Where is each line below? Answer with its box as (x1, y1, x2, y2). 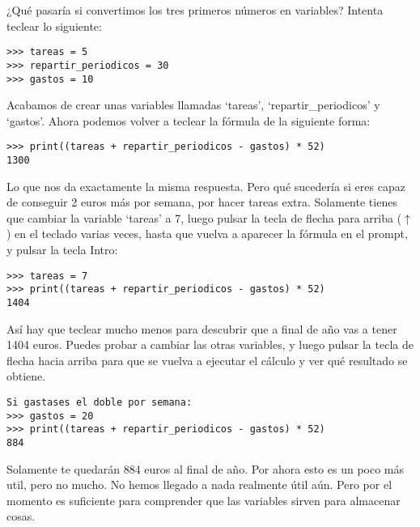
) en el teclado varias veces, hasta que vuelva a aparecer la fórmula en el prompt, (6, 225, 408, 242)
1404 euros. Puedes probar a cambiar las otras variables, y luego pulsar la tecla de (6, 336, 414, 353)
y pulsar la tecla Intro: (6, 241, 118, 258)
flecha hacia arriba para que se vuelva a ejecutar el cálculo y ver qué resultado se (6, 351, 408, 368)
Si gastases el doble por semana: (6, 396, 193, 408)
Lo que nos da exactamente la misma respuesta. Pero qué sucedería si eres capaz (6, 177, 405, 194)
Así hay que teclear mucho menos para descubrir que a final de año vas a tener (6, 320, 397, 337)
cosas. (6, 508, 36, 525)
